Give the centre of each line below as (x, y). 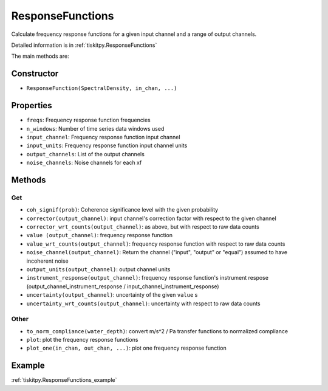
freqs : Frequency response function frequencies (89, 120)
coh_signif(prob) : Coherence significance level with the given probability (122, 210)
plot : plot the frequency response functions (82, 340)
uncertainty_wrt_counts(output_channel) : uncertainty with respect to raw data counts (143, 303)
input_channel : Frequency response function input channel (103, 137)
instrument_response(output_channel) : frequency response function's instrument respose (147, 278)
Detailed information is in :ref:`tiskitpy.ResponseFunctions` (84, 45)
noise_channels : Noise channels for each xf (84, 163)
